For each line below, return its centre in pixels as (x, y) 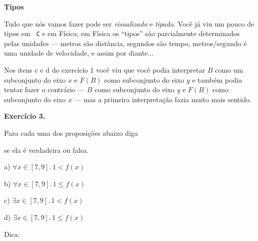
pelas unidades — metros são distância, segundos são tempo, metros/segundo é (125, 43)
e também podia (217, 79)
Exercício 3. (25, 116)
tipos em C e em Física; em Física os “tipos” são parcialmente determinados (122, 33)
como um (229, 70)
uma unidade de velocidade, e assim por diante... (79, 53)
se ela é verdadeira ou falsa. (46, 150)
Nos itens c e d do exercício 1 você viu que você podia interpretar (105, 70)
